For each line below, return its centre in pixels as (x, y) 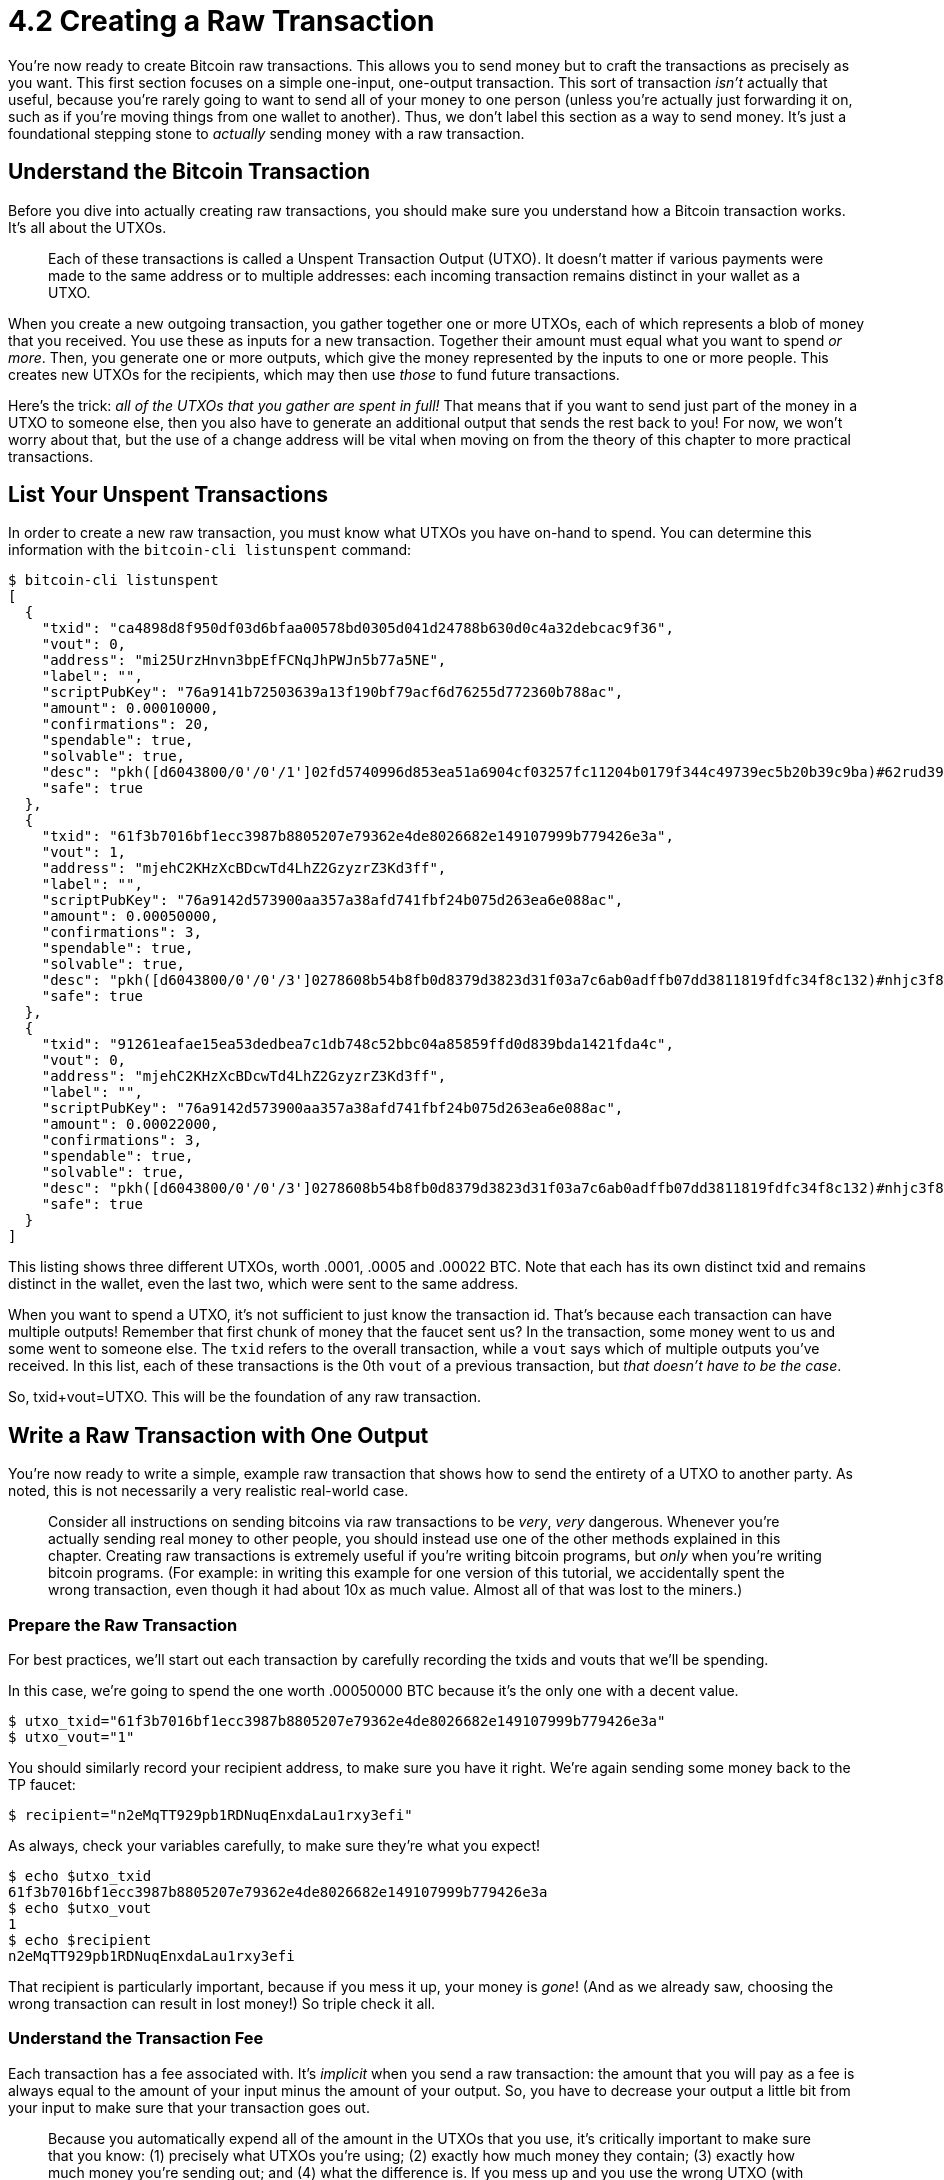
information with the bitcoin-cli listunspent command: (210, 550)
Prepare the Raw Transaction (123, 1624)
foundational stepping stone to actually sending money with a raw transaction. (266, 133)
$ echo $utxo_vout (80, 1908)
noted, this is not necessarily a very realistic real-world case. (208, 1491)
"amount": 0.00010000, (130, 708)
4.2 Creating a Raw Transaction (221, 21)
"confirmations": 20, (126, 724)
